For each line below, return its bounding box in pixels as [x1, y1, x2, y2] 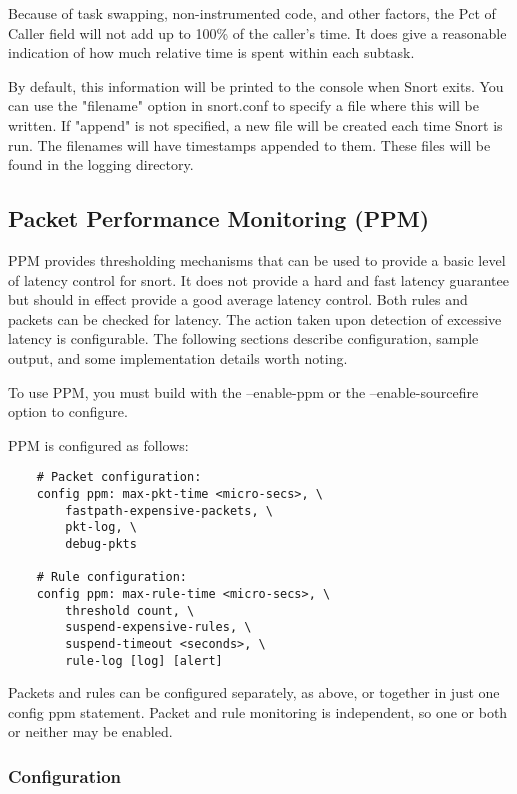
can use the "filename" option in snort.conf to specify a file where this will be [8, 95, 479, 116]
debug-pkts [65, 536, 137, 551]
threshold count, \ [65, 603, 195, 618]
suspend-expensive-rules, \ [65, 620, 252, 635]
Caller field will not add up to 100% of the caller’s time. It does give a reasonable [8, 22, 507, 43]
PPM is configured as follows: [8, 434, 189, 455]
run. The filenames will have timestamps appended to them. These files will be [8, 134, 491, 155]
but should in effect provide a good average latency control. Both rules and [8, 289, 468, 310]
